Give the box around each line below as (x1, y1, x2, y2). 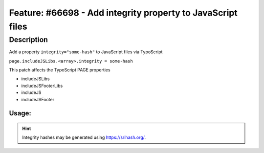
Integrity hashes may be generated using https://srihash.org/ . (22, 134, 146, 140)
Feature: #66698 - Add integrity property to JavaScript (9, 7, 238, 18)
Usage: (9, 109, 32, 117)
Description (9, 35, 48, 44)
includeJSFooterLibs (21, 83, 63, 88)
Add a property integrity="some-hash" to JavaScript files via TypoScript (9, 49, 163, 55)
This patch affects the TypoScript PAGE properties (9, 66, 110, 73)
